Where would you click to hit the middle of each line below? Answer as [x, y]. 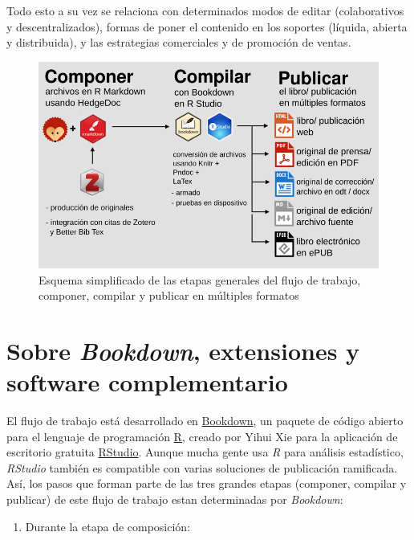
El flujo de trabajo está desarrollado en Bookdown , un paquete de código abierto [205, 421]
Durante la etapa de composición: [108, 526]
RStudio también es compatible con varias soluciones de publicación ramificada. [202, 467]
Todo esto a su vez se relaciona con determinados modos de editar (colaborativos [205, 10]
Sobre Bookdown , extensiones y [183, 350]
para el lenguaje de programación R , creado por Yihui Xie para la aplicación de [202, 436]
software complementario [147, 382]
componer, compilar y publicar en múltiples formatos [169, 295]
